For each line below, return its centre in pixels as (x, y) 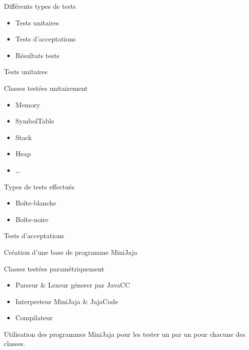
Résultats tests (37, 55)
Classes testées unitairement (46, 88)
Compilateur (34, 318)
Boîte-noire (32, 219)
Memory (28, 104)
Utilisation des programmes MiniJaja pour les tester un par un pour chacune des (125, 334)
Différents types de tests (40, 6)
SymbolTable (35, 121)
